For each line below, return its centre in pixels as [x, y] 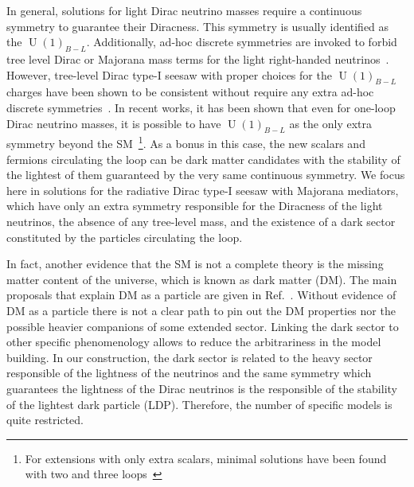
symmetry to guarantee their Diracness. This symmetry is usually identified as [198, 26]
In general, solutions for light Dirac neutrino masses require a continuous [184, 10]
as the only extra [330, 123]
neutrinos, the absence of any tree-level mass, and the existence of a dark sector [201, 221]
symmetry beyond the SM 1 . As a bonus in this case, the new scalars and [186, 142]
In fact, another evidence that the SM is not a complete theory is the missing [195, 264]
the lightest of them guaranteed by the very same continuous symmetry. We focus [206, 175]
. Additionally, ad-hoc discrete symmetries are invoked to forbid [242, 42]
